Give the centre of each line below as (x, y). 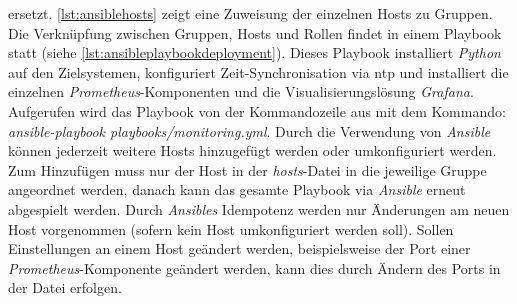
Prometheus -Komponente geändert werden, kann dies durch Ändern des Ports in (254, 267)
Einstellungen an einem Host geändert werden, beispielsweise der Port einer (239, 248)
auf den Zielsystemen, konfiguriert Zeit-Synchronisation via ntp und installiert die (258, 71)
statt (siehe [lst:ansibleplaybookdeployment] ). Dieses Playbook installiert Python (254, 52)
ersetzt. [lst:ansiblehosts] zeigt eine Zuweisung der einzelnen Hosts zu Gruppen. (250, 13)
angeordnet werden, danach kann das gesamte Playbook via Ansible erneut (237, 189)
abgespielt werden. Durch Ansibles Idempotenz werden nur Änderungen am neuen (259, 208)
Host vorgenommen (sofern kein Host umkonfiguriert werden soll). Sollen (231, 228)
